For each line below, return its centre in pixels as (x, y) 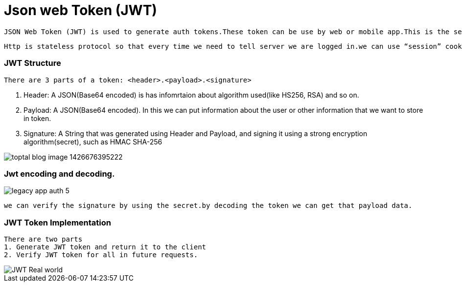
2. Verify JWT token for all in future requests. (101, 255)
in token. (37, 118)
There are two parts (43, 239)
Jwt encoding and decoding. (59, 174)
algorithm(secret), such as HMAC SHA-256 (93, 142)
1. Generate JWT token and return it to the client (105, 247)
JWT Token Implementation (58, 222)
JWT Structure (33, 63)
